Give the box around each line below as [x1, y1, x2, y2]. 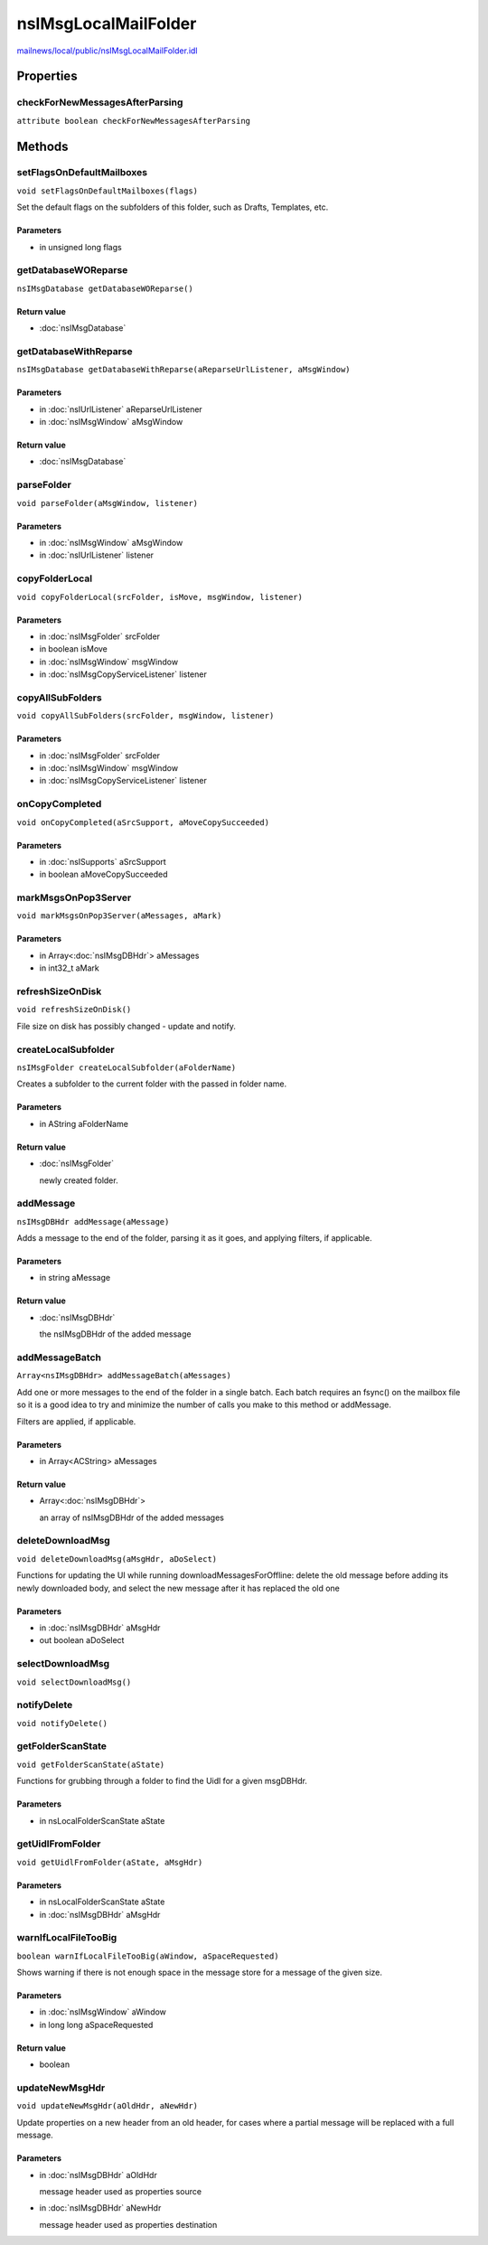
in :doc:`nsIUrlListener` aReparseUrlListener [39, 403, 202, 415]
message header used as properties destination [39, 2219, 218, 2230]
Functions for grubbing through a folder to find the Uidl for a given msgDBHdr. [16, 1776, 307, 1787]
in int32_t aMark [39, 963, 99, 973]
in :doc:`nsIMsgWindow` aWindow [39, 2006, 167, 2017]
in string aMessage [39, 1273, 111, 1283]
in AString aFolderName [39, 1118, 128, 1129]
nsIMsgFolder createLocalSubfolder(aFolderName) [16, 1062, 237, 1073]
